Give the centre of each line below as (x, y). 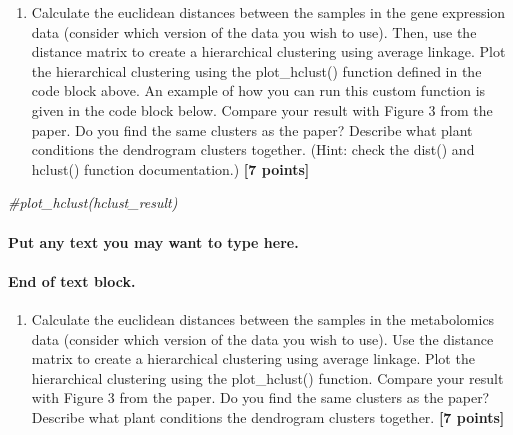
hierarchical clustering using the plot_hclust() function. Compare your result (267, 377)
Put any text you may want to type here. (153, 241)
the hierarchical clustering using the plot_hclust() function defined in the (256, 70)
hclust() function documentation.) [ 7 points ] (170, 168)
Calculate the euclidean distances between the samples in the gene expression (268, 12)
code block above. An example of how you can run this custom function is (258, 90)
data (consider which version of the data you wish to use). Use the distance (262, 338)
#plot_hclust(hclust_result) (93, 202)
